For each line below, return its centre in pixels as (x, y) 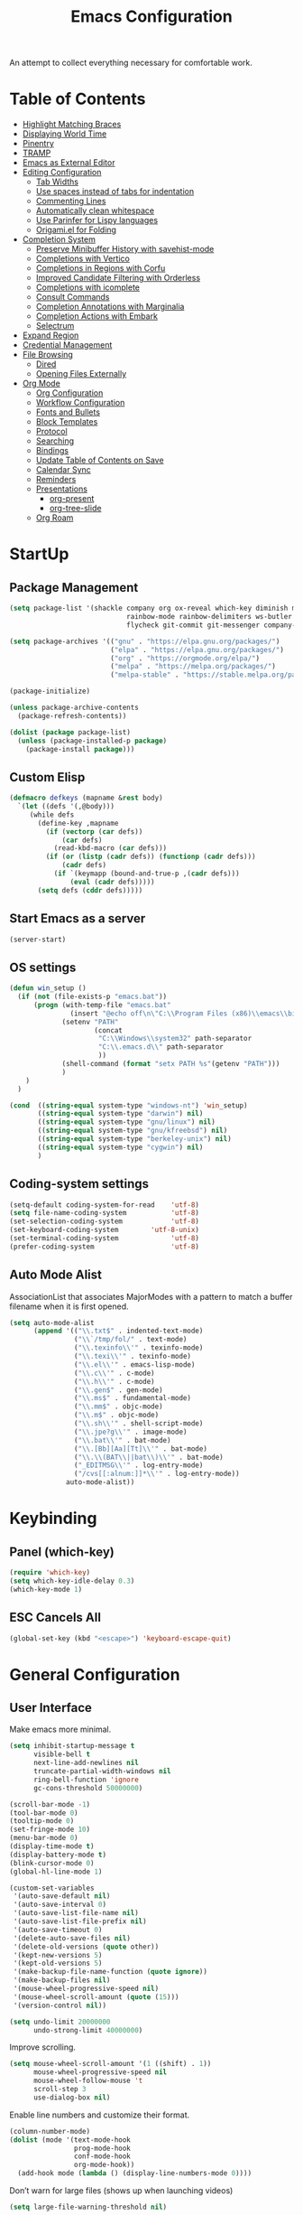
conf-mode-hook (102, 2156)
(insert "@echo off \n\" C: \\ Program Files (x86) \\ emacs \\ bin (185, 1014)
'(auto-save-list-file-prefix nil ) (80, 1921)
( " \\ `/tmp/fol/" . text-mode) (130, 1340)
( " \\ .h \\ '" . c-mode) (114, 1381)
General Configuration (95, 1674)
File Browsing (48, 355)
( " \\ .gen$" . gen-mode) (119, 1390)
